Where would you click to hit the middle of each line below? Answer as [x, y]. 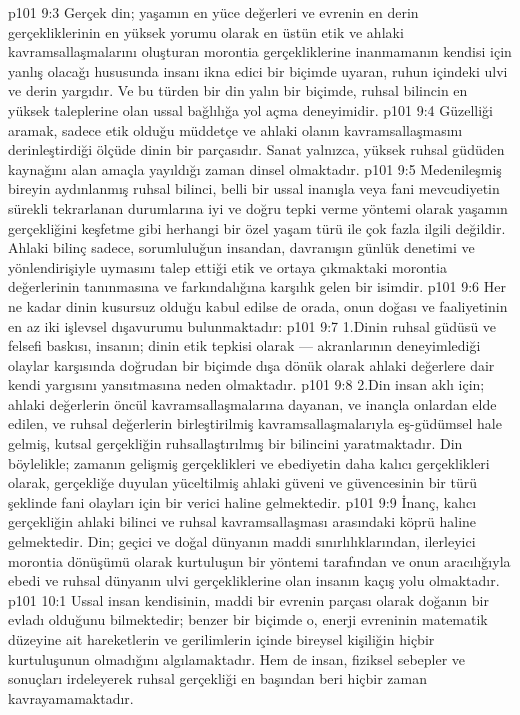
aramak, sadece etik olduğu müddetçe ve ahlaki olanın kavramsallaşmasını [235, 129]
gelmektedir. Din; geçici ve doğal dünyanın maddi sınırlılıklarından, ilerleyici [242, 541]
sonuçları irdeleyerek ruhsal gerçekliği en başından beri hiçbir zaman [217, 678]
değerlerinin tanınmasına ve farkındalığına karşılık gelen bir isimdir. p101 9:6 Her [257, 286]
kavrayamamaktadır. [71, 697]
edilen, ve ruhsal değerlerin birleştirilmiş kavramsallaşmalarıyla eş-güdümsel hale [255, 423]
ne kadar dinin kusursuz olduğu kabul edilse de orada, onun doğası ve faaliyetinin [258, 305]
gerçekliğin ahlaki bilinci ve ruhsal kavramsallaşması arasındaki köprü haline [242, 521]
